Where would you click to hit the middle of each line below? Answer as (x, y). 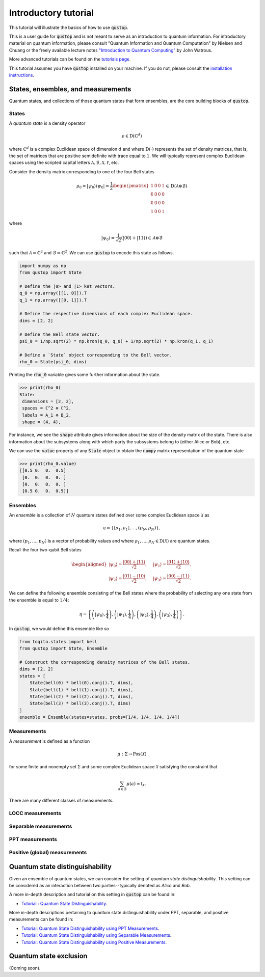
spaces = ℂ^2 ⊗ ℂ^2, (47, 408)
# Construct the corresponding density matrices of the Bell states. (105, 662)
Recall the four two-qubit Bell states (45, 550)
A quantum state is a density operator (47, 123)
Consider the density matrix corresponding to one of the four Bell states (82, 171)
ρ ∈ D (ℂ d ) (132, 136)
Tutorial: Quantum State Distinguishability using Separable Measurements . (96, 935)
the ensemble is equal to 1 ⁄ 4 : (39, 600)
